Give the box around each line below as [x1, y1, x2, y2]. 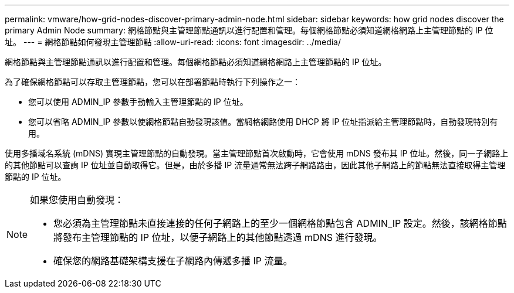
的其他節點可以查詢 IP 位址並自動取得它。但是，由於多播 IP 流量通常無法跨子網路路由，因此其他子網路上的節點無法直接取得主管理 [5, 160, 506, 170]
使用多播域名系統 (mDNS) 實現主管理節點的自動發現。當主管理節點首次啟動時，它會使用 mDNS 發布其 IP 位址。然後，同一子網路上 [5, 148, 509, 158]
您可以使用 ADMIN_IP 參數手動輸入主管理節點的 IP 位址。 [28, 97, 248, 107]
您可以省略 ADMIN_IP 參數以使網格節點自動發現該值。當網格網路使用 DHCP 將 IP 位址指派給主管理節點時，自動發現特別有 [28, 117, 498, 127]
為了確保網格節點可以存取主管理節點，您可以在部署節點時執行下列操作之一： [5, 77, 300, 87]
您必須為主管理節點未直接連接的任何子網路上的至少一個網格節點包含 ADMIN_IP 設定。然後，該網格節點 [53, 217, 507, 229]
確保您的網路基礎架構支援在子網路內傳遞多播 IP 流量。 [53, 255, 293, 267]
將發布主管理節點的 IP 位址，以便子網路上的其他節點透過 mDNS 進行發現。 [53, 231, 383, 243]
